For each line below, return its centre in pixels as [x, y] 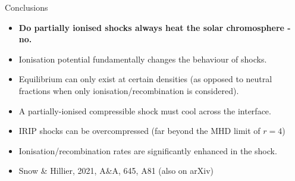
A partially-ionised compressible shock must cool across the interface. [145, 110]
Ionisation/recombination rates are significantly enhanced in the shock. [148, 150]
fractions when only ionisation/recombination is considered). [129, 90]
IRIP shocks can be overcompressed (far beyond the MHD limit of [139, 131]
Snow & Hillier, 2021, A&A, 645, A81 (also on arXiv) [116, 171]
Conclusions [26, 7]
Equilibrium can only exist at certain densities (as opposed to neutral [145, 79]
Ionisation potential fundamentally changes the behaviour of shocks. [143, 59]
